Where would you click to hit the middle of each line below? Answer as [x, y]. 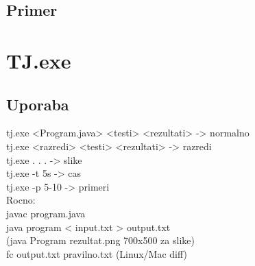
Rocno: [21, 200]
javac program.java [46, 213]
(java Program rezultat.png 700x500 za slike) [100, 240]
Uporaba [38, 104]
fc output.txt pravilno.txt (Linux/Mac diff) [97, 253]
